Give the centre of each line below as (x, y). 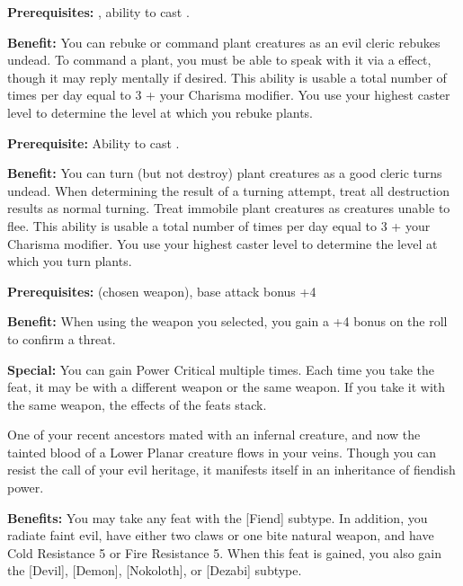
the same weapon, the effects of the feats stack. (137, 404)
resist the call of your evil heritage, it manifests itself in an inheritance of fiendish (231, 470)
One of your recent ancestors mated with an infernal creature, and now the (214, 435)
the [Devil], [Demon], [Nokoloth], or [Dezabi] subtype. (155, 570)
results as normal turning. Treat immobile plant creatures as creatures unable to (229, 208)
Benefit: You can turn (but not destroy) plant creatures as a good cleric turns (225, 173)
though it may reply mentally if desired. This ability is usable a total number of (227, 77)
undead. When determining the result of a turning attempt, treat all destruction (228, 190)
